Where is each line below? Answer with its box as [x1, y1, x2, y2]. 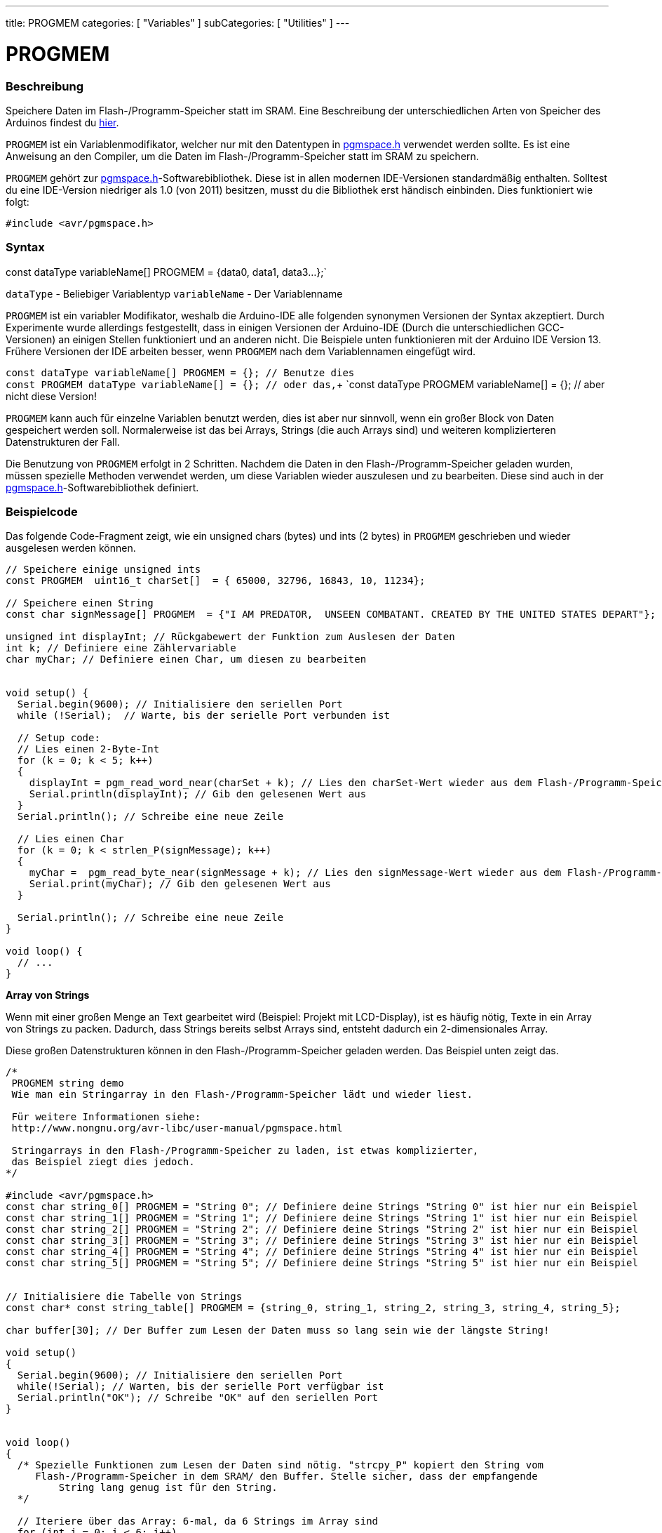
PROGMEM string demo [11, 1077, 124, 1089]
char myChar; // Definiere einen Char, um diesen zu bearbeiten [6, 653, 367, 665]
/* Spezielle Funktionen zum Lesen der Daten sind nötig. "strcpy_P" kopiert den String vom [17, 1459, 544, 1471]
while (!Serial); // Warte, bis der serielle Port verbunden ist [17, 710, 390, 722]
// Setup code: [17, 732, 100, 744]
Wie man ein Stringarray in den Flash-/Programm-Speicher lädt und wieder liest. [11, 1089, 473, 1101]
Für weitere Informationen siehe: [11, 1111, 201, 1123]
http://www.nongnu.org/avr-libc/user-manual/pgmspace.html [11, 1122, 343, 1134]
